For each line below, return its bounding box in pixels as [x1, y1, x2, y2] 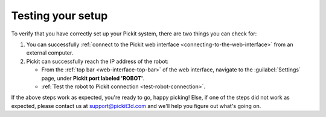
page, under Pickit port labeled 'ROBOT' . [41, 74, 145, 82]
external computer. [26, 49, 74, 56]
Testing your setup [11, 9, 108, 22]
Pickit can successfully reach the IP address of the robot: [26, 58, 169, 65]
